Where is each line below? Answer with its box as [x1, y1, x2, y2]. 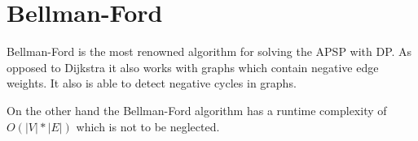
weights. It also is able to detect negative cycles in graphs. [7, 75, 297, 92]
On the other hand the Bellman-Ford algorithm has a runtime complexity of [7, 101, 387, 118]
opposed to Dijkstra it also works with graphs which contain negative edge [7, 58, 379, 75]
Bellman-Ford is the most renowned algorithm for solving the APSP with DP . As [7, 43, 412, 60]
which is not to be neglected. [76, 117, 220, 135]
